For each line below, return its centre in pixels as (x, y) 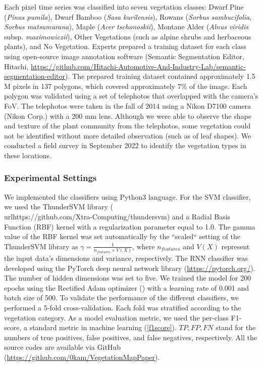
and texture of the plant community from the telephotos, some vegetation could (127, 126)
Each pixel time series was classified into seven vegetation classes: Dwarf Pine (124, 7)
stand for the (236, 327)
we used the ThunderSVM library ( (59, 207)
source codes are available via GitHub (62, 347)
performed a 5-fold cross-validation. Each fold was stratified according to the (123, 307)
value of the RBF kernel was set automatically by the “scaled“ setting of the (122, 236)
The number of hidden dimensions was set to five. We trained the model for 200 (128, 278)
